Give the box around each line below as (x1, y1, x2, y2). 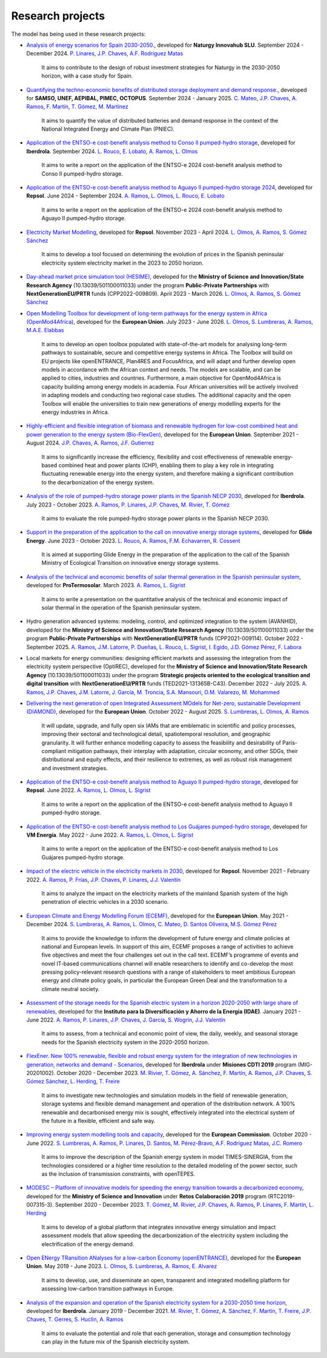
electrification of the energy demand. (41, 1240, 134, 1247)
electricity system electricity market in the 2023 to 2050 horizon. (41, 259, 204, 267)
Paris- (282, 739, 298, 746)
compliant (41, 747, 67, 754)
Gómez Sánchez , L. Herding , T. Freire (26, 1078, 121, 1085)
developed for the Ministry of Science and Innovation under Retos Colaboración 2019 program (26, 1192, 266, 1199)
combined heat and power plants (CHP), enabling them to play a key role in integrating (58, 462, 274, 469)
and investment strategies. (41, 764, 108, 771)
